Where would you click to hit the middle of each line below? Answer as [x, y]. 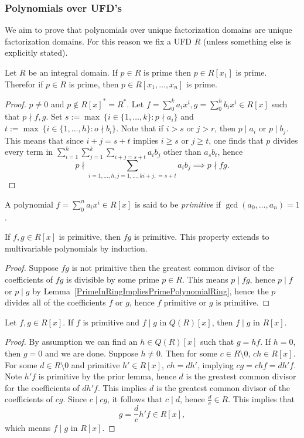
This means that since [44, 140]
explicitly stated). [36, 52]
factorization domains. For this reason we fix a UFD [98, 41]
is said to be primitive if [178, 204]
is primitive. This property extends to [201, 237]
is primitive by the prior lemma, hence [107, 376]
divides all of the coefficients [55, 302]
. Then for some [189, 353]
